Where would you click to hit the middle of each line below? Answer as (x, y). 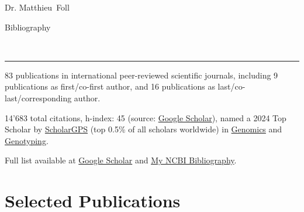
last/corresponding (38, 98)
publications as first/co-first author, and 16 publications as (110, 86)
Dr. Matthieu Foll (37, 7)
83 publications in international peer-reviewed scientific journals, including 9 (141, 75)
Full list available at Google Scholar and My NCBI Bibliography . (121, 160)
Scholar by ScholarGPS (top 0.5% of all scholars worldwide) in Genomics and (144, 129)
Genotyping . (27, 140)
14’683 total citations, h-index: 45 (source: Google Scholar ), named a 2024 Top (146, 117)
